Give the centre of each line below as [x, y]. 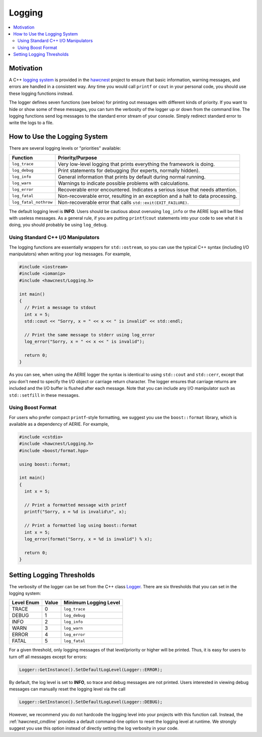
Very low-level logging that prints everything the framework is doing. [137, 164]
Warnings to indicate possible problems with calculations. [124, 183]
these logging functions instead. [41, 93]
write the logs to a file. [31, 123]
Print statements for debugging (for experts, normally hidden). [129, 170]
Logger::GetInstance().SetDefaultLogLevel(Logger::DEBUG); [91, 702]
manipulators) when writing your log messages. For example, [70, 254]
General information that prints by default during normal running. [132, 176]
